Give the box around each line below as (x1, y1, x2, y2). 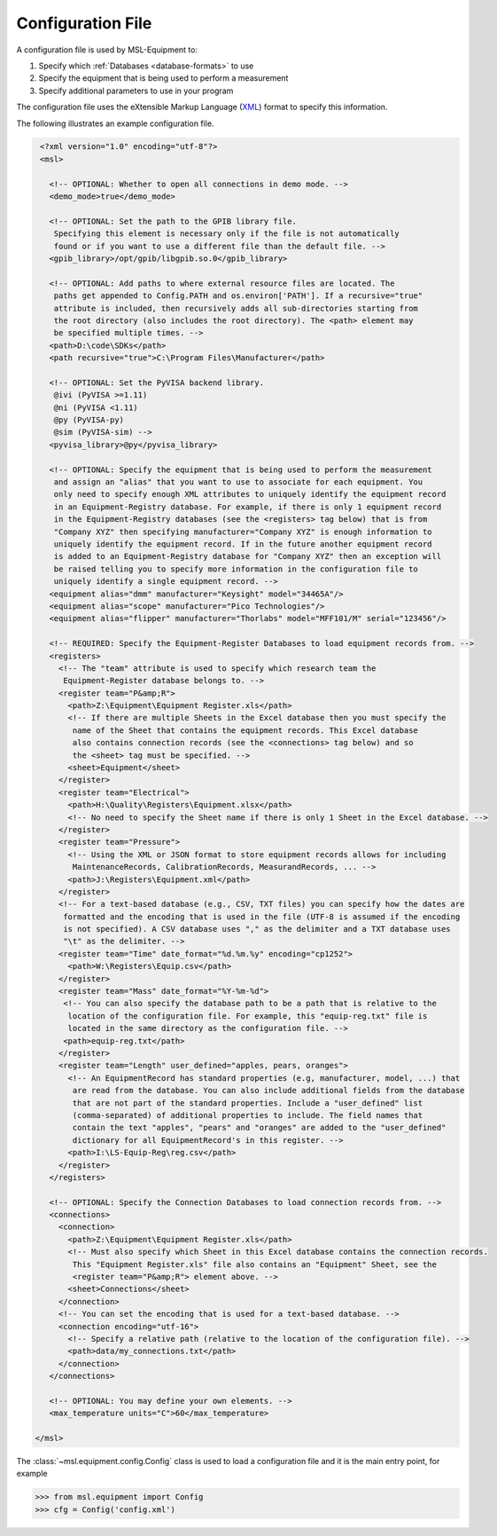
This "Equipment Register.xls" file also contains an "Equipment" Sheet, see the (72, 1259, 438, 1269)
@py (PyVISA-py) (53, 415, 124, 425)
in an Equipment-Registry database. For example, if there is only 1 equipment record (53, 501, 442, 512)
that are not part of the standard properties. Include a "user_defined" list (72, 1098, 423, 1108)
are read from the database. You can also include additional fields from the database (72, 1085, 465, 1096)
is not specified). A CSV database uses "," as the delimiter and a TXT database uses (63, 924, 451, 934)
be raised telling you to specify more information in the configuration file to (53, 563, 418, 574)
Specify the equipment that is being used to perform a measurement (38, 73, 289, 83)
